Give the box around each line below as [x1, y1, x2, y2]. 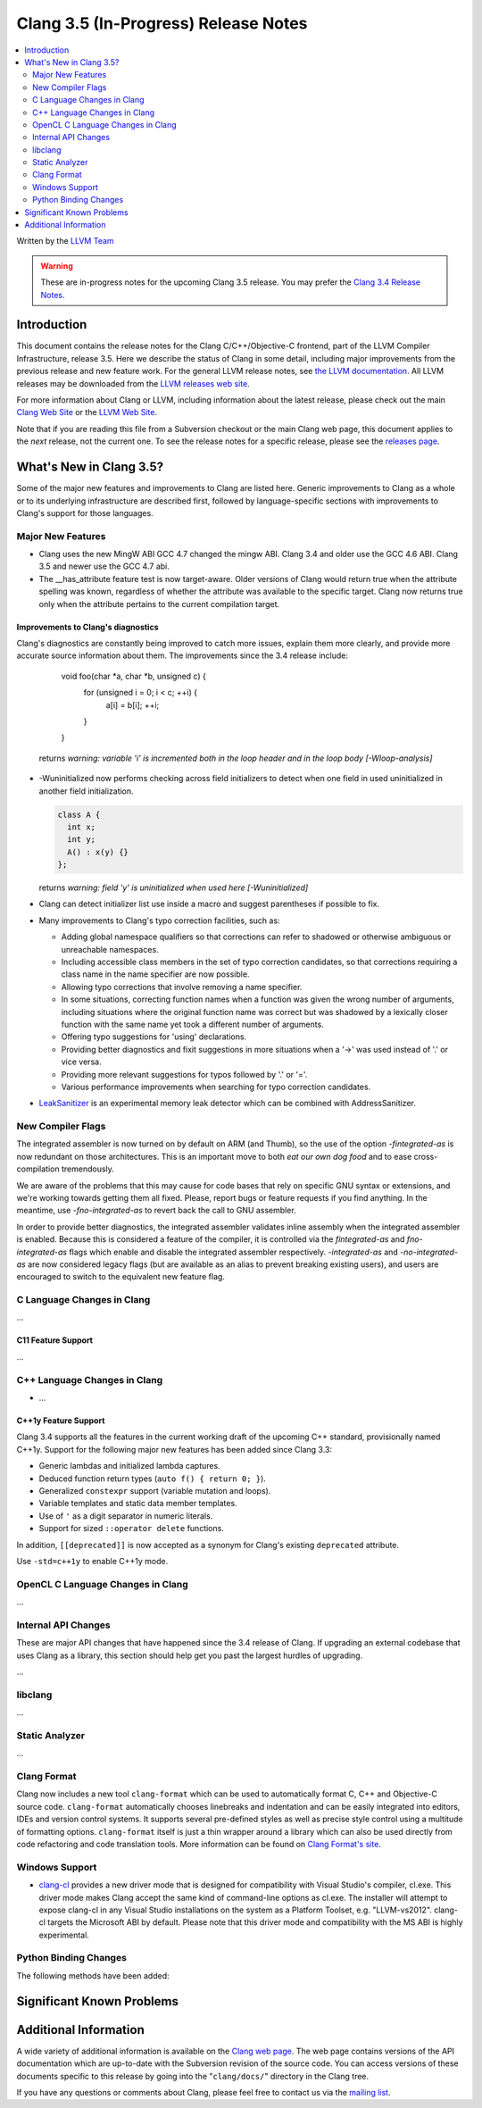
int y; [67, 835, 96, 845]
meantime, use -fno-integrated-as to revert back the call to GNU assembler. [16, 1205, 296, 1216]
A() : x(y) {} [67, 846, 129, 857]
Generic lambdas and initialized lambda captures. [38, 1461, 220, 1471]
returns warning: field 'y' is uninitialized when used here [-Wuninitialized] [38, 882, 309, 893]
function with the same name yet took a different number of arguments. [61, 1019, 325, 1029]
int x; [67, 821, 96, 832]
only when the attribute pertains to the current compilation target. [38, 598, 280, 609]
